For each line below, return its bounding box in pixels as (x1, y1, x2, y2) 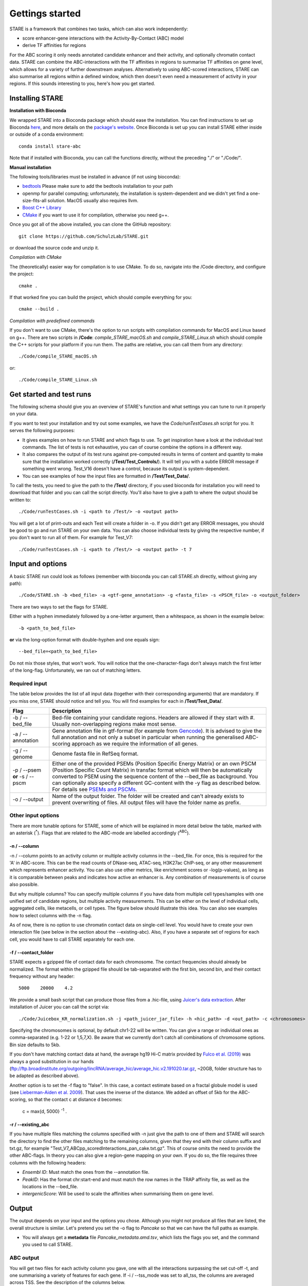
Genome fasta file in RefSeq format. (52, 750, 139, 757)
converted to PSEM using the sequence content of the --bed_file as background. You (52, 773, 258, 780)
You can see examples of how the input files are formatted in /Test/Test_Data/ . (22, 473, 190, 479)
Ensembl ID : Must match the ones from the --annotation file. (22, 1169, 150, 1175)
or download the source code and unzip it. (9, 245, 100, 251)
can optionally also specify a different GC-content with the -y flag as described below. (52, 779, 261, 787)
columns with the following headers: (9, 1159, 87, 1166)
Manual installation (9, 164, 51, 170)
